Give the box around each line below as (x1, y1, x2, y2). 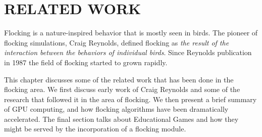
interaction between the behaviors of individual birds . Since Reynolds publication (4, 47, 252, 58)
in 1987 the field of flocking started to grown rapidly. (4, 57, 168, 67)
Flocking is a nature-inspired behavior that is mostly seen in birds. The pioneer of (4, 27, 258, 38)
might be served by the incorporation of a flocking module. (4, 123, 186, 134)
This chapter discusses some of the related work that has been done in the (4, 74, 234, 84)
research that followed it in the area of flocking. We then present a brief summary (4, 94, 257, 104)
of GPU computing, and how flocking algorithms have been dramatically (4, 104, 229, 114)
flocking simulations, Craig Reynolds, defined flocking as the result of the (4, 37, 229, 48)
